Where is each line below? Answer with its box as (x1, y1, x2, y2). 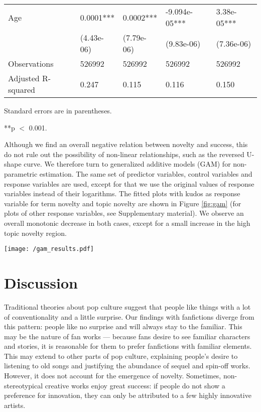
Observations (8, 58, 54, 69)
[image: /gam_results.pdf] (4, 245, 94, 253)
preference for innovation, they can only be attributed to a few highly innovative (4, 390, 251, 400)
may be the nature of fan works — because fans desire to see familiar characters (4, 331, 250, 341)
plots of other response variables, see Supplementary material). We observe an (4, 208, 244, 218)
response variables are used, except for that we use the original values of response (4, 178, 254, 189)
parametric (4, 168, 38, 179)
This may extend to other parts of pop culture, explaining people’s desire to (4, 350, 238, 361)
